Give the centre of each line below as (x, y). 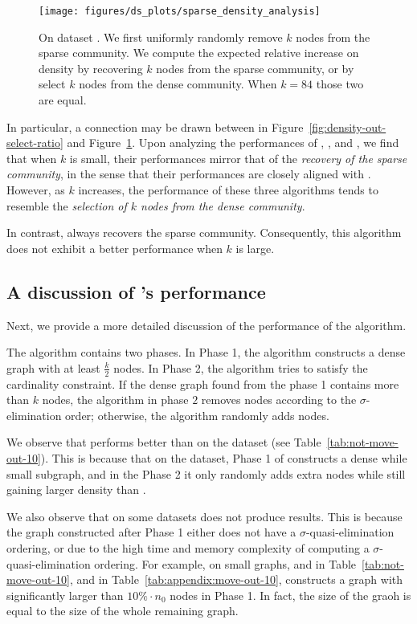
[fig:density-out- (347, 126)
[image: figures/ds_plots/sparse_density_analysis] (180, 11)
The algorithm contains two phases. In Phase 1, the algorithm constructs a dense (206, 352)
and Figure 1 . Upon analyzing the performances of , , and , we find (233, 143)
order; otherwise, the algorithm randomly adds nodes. (197, 415)
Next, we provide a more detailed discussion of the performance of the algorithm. (206, 325)
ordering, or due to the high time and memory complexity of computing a (188, 547)
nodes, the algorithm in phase (115, 400)
